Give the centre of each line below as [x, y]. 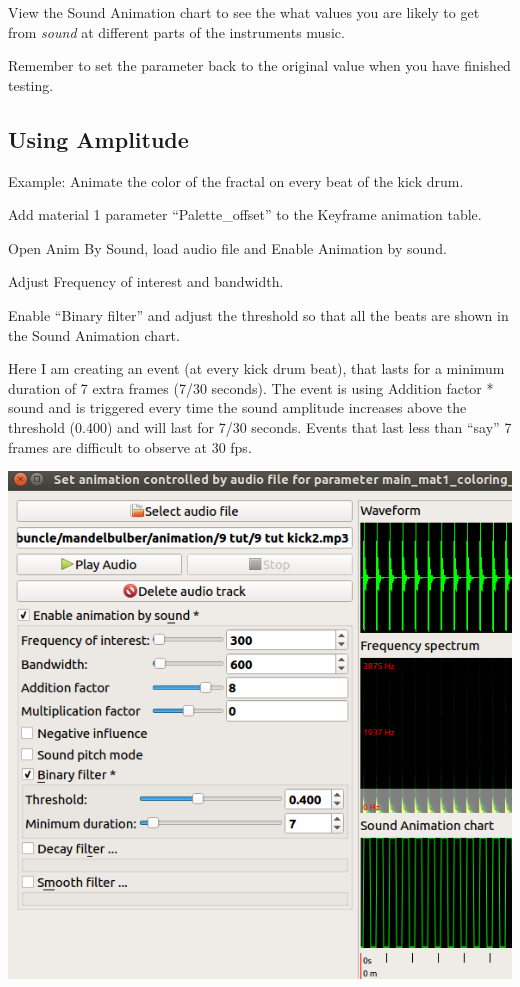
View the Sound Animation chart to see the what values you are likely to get [244, 12]
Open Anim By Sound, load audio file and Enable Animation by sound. [227, 247]
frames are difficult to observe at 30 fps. [130, 446]
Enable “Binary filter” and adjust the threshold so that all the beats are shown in [258, 314]
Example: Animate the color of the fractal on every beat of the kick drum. [236, 180]
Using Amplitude [98, 138]
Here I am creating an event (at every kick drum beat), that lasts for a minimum [256, 368]
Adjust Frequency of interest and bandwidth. [146, 281]
